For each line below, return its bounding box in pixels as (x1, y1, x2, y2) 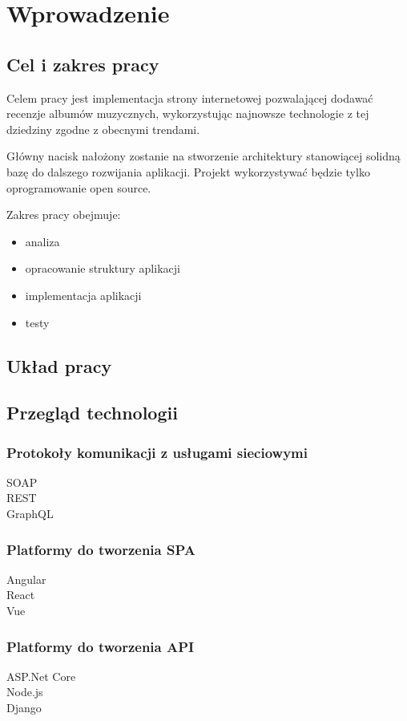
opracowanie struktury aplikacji (25, 260, 180, 277)
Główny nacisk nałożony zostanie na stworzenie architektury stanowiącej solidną (6, 148, 401, 164)
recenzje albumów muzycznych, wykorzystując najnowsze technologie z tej (6, 105, 369, 122)
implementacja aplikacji (25, 286, 142, 303)
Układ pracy (6, 353, 112, 378)
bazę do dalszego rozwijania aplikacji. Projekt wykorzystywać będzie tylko (6, 163, 370, 180)
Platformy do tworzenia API (6, 636, 195, 656)
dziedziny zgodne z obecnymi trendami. (6, 120, 200, 137)
